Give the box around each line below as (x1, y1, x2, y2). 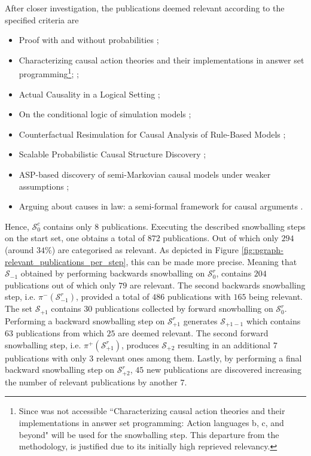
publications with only (5, 351, 87, 364)
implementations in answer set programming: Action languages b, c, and (19, 417, 284, 429)
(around (5, 243, 34, 256)
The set (5, 302, 32, 315)
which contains (246, 314, 301, 327)
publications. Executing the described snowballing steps (101, 220, 306, 232)
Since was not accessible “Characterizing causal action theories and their (19, 405, 285, 417)
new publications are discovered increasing (146, 363, 301, 376)
